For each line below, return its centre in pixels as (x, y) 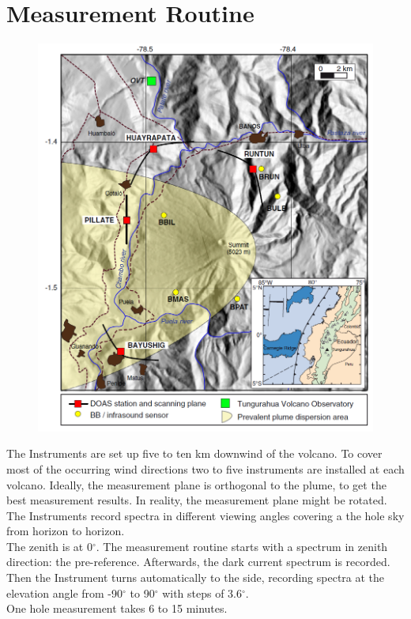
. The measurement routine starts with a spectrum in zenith (242, 546)
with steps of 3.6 (202, 593)
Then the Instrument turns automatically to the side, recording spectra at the (196, 577)
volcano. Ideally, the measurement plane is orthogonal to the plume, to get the (196, 484)
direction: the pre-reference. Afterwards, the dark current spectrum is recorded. (198, 562)
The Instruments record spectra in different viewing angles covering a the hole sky (205, 515)
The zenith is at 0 (49, 546)
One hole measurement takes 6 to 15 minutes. (117, 608)
